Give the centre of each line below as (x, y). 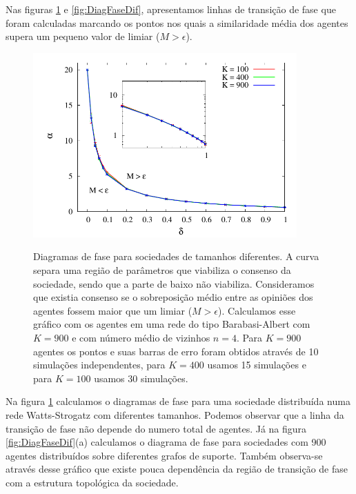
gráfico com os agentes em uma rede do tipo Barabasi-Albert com (172, 324)
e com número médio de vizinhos (141, 338)
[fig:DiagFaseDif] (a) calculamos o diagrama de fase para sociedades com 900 (166, 442)
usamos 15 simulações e (257, 365)
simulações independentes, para (99, 365)
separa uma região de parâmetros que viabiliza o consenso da (162, 270)
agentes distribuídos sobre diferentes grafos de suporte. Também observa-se (164, 455)
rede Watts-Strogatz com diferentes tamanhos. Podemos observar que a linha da (175, 415)
